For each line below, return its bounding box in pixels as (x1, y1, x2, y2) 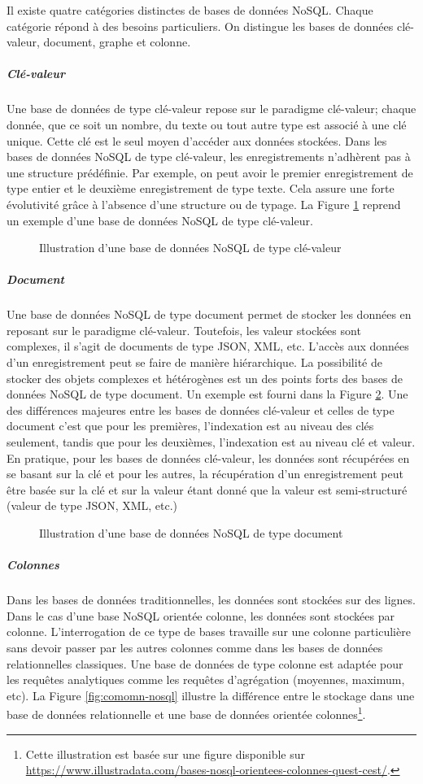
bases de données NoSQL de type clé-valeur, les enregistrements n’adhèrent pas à (7, 148, 411, 165)
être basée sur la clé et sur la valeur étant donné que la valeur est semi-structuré (7, 481, 408, 498)
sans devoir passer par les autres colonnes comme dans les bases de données (7, 638, 383, 656)
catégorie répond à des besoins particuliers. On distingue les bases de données (7, 17, 394, 34)
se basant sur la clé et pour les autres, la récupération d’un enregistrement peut (7, 465, 403, 482)
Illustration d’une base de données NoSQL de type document (39, 524, 343, 541)
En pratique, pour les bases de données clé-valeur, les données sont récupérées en (7, 449, 410, 466)
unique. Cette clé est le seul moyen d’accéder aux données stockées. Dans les (7, 132, 387, 149)
